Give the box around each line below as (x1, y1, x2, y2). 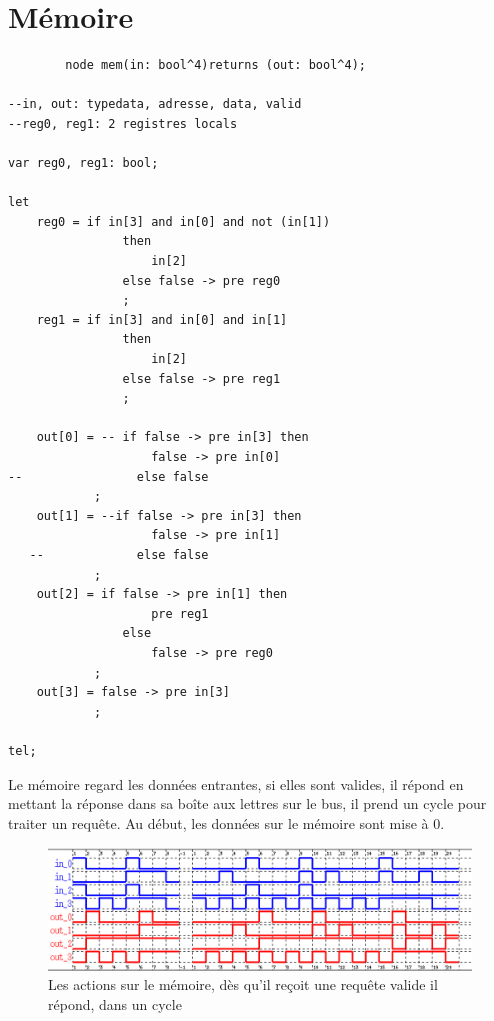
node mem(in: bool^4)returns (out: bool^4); (65, 58, 366, 73)
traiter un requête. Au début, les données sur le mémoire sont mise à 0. (8, 812, 445, 833)
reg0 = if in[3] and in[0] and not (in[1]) (36, 214, 331, 229)
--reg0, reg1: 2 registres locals (8, 116, 238, 131)
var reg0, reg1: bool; (8, 156, 159, 171)
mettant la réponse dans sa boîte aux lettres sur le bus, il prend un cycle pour (8, 793, 487, 814)
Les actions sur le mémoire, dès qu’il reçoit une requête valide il (48, 974, 438, 995)
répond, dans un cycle (48, 993, 182, 1014)
